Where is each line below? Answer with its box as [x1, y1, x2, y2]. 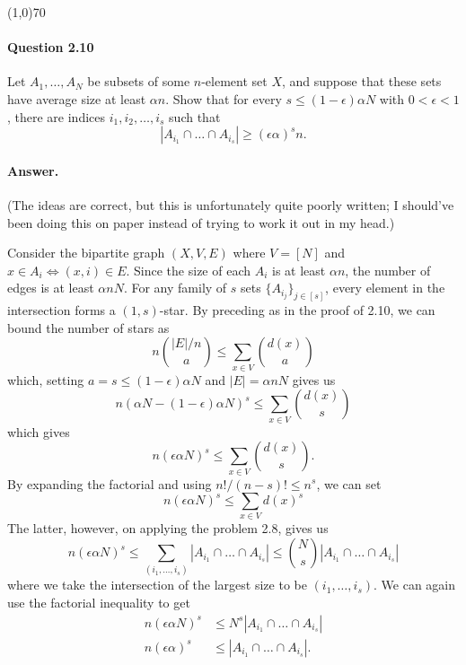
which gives [7, 422, 70, 441]
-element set [201, 72, 268, 91]
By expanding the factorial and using [7, 474, 212, 493]
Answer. [7, 161, 59, 179]
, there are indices [7, 107, 106, 126]
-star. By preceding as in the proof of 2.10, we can [159, 301, 435, 319]
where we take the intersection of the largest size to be [7, 575, 307, 594]
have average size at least [7, 89, 146, 108]
